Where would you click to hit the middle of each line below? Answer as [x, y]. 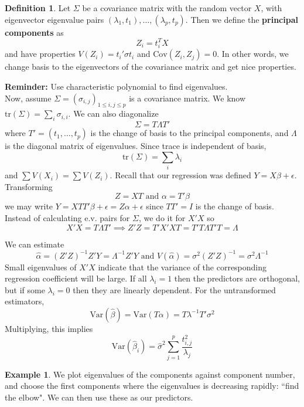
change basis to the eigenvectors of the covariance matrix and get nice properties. [151, 67]
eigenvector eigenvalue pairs [54, 19]
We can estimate [35, 244]
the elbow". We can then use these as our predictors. [99, 397]
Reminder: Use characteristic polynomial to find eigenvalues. [116, 87]
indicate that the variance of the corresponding [182, 267]
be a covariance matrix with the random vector [167, 8]
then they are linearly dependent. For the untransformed [174, 289]
